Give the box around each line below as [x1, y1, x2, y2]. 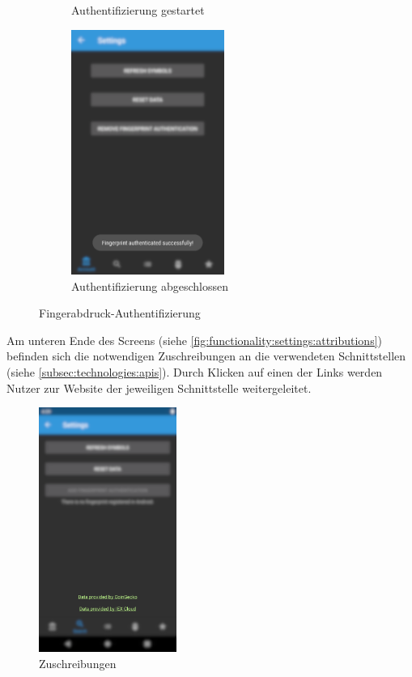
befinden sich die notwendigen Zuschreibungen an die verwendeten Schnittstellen [6, 347, 406, 364]
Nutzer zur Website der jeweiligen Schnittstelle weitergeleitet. [6, 379, 312, 396]
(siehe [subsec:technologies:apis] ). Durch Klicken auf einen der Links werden [6, 363, 383, 380]
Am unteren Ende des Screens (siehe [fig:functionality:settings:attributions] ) [6, 331, 383, 348]
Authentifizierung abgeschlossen [71, 277, 228, 294]
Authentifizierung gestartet [71, 2, 205, 18]
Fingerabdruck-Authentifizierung [39, 304, 201, 321]
